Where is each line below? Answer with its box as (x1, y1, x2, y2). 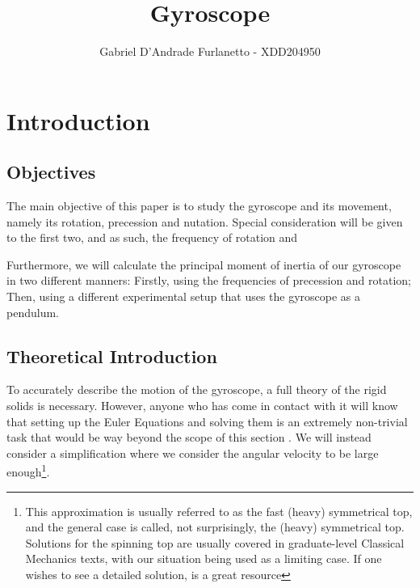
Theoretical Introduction (6, 343, 217, 368)
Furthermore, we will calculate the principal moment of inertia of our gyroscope (6, 256, 401, 273)
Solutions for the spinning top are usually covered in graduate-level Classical (25, 534, 405, 551)
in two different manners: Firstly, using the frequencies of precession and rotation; (6, 272, 412, 289)
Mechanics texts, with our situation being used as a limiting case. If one (25, 550, 382, 567)
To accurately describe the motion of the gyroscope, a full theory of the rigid (6, 381, 387, 398)
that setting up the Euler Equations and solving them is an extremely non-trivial (6, 412, 408, 429)
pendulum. (6, 303, 59, 320)
